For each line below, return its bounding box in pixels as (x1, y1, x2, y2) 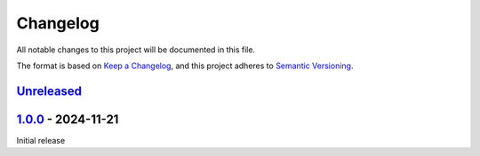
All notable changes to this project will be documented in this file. (16, 44, 256, 55)
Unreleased (16, 83, 83, 98)
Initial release (16, 135, 66, 145)
